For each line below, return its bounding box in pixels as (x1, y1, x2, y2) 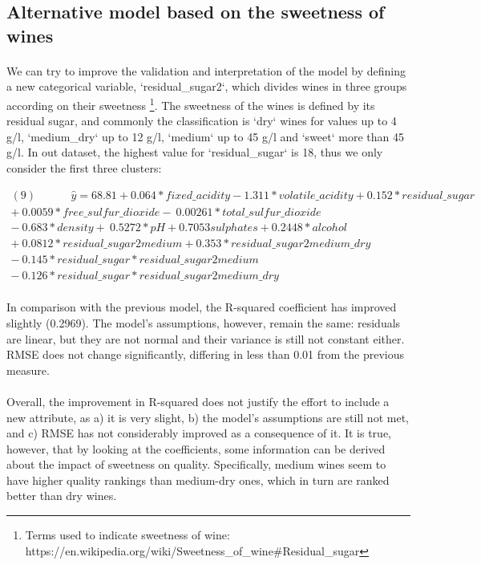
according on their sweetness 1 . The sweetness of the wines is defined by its (6, 94, 375, 113)
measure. (6, 361, 50, 378)
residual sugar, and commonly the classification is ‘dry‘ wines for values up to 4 (6, 112, 397, 129)
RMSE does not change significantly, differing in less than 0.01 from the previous (6, 346, 404, 363)
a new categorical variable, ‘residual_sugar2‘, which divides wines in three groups (6, 78, 407, 95)
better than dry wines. (6, 487, 117, 504)
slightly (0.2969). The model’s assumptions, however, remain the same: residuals (6, 314, 401, 331)
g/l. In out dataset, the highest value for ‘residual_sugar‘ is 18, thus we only (6, 144, 383, 161)
